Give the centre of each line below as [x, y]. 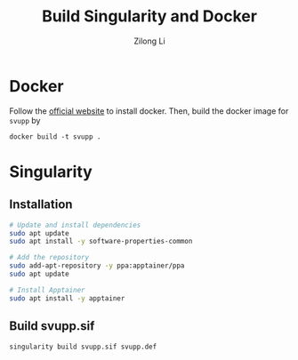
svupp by [25, 120]
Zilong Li [149, 41]
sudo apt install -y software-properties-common [101, 242]
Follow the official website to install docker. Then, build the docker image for [149, 111]
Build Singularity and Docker [149, 16]
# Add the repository [49, 258]
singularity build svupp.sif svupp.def [83, 347]
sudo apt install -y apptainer [67, 298]
